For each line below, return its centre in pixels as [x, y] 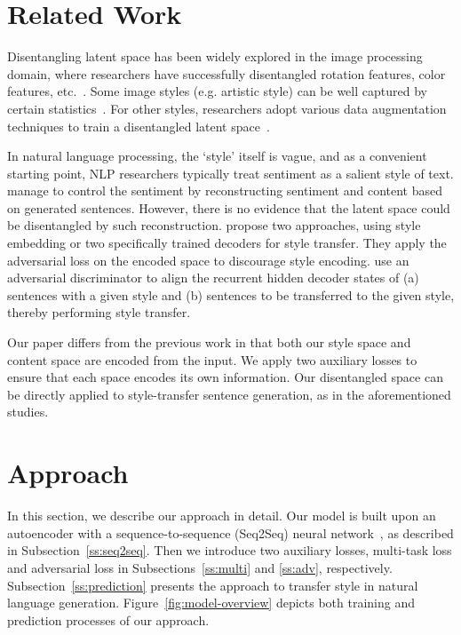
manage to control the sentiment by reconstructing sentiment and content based [225, 190]
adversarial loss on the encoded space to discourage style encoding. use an [208, 260]
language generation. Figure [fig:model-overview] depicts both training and [211, 603]
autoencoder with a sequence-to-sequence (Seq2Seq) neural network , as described [230, 532]
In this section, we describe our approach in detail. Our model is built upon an [222, 516]
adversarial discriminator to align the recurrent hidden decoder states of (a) [213, 278]
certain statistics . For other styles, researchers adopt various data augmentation [227, 108]
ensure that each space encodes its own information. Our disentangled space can [225, 377]
